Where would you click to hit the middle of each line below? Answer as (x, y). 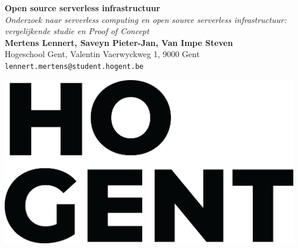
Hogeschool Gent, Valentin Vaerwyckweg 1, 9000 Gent (102, 54)
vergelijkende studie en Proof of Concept (77, 31)
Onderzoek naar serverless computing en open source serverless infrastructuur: (146, 19)
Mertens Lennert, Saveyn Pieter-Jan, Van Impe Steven (119, 42)
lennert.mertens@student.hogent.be (74, 66)
